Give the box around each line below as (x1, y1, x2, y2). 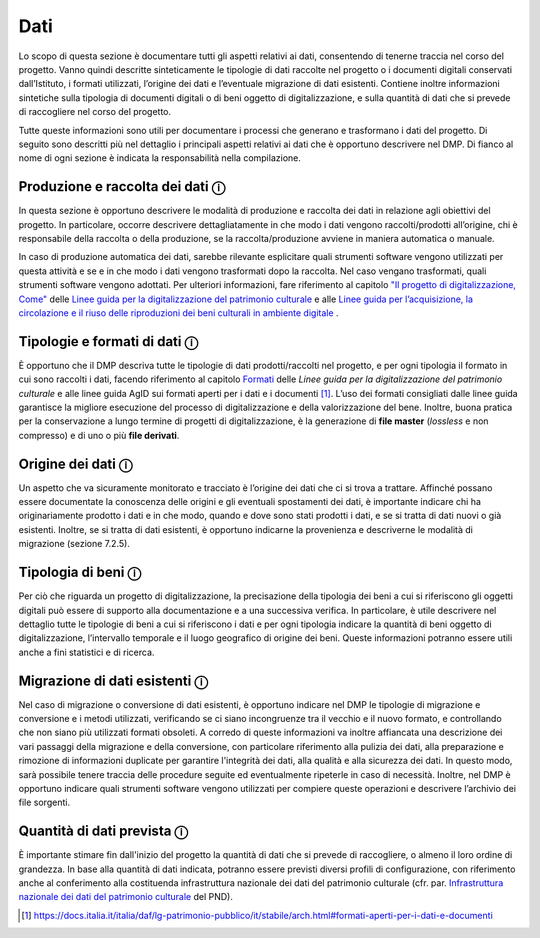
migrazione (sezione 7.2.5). (18, 538, 130, 550)
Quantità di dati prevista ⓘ (18, 823, 189, 840)
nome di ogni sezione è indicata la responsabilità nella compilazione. (18, 152, 302, 164)
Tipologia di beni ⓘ (18, 564, 142, 581)
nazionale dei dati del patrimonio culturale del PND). (18, 891, 234, 903)
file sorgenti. (18, 796, 70, 809)
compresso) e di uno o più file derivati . (18, 429, 180, 441)
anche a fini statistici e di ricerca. (18, 646, 155, 658)
